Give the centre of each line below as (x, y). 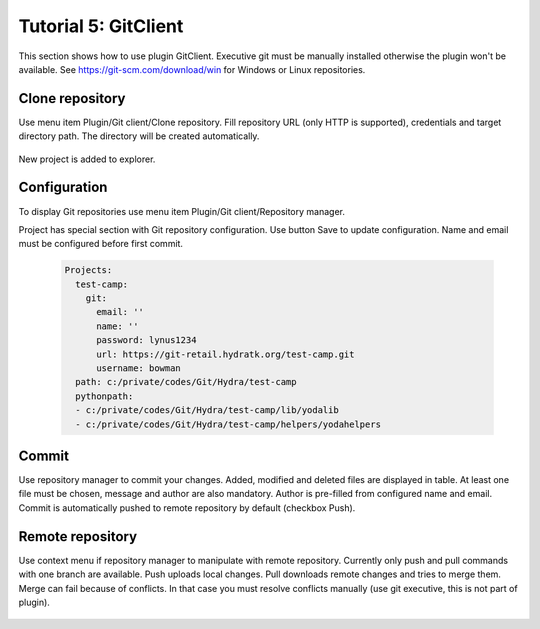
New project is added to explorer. (87, 159)
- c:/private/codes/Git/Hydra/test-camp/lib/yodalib (207, 410)
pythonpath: (104, 396)
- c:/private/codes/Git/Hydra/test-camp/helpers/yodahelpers (228, 424)
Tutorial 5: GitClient (101, 26)
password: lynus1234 (146, 340)
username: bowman (139, 368)
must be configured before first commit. (101, 244)
